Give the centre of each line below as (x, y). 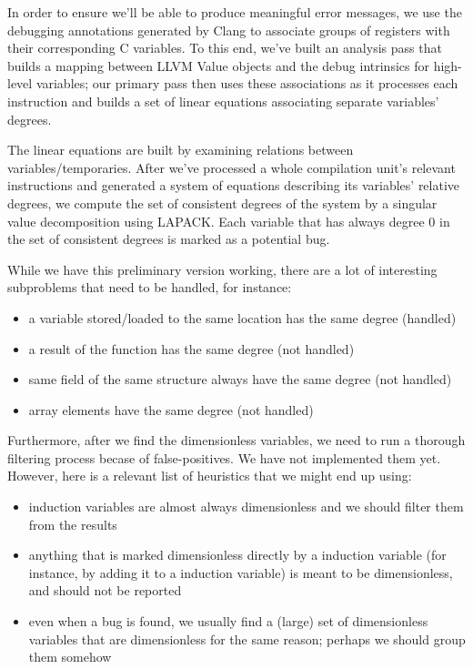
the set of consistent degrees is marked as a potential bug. (169, 239)
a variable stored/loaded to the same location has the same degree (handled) (242, 317)
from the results (73, 524)
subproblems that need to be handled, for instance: (150, 287)
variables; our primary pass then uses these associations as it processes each (247, 83)
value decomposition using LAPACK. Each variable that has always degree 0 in (229, 221)
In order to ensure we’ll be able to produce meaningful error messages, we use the (235, 12)
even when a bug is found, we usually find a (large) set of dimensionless (228, 621)
